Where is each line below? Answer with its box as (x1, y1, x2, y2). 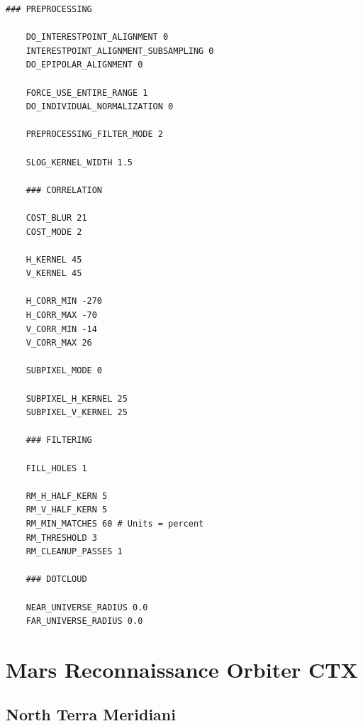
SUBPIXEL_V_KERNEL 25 (26, 407, 128, 418)
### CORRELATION (26, 185, 103, 195)
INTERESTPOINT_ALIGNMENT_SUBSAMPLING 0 (26, 45, 214, 56)
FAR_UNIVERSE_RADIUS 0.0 (26, 616, 143, 627)
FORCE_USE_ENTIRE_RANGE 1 (26, 87, 148, 98)
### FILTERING (26, 435, 92, 446)
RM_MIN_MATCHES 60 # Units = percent (26, 518, 204, 529)
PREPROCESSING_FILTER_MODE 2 (26, 129, 163, 140)
